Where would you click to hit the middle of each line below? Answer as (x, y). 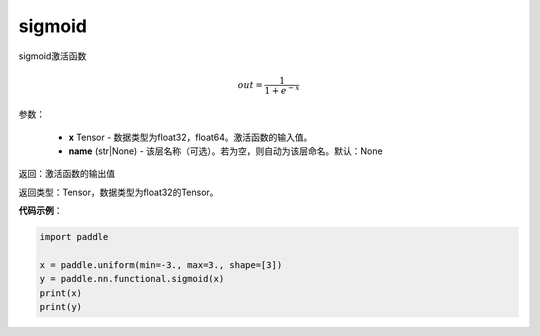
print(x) (61, 293)
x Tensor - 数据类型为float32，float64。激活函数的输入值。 (190, 137)
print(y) (61, 307)
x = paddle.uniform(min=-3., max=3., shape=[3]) (161, 264)
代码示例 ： (40, 211)
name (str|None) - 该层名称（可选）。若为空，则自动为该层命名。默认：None (226, 151)
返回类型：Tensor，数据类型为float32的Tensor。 (118, 192)
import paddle (74, 237)
